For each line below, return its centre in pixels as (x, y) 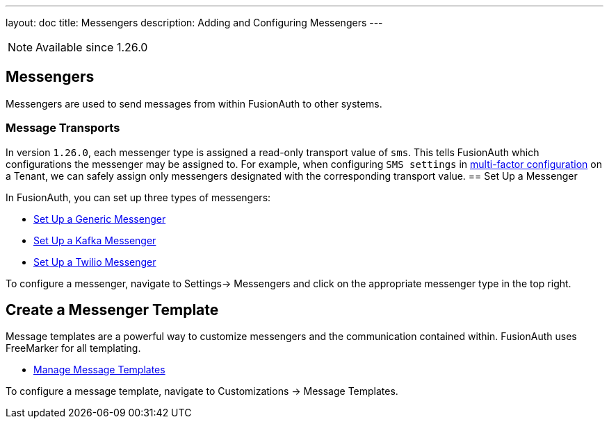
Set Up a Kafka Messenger (95, 240)
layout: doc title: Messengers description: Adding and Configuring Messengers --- (194, 23)
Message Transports (63, 128)
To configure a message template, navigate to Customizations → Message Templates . (202, 391)
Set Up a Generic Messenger (100, 219)
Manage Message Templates (99, 370)
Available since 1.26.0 (92, 47)
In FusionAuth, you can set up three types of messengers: (138, 197)
